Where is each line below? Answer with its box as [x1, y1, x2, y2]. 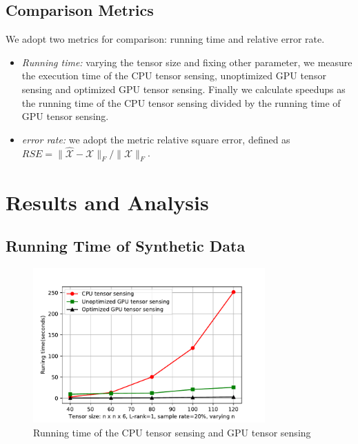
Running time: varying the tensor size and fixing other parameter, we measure [21, 54, 352, 69]
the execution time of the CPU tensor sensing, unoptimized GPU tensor [21, 68, 326, 83]
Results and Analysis [6, 188, 209, 216]
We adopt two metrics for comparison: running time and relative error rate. [6, 32, 325, 46]
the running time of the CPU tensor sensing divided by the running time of [21, 95, 341, 110]
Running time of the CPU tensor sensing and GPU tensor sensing [33, 425, 311, 439]
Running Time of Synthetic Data [6, 235, 246, 256]
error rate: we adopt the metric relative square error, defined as [21, 132, 290, 146]
